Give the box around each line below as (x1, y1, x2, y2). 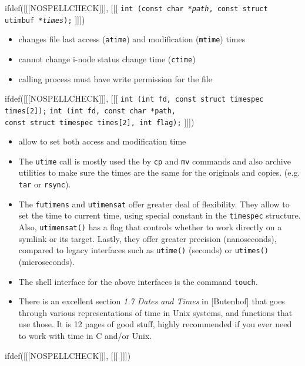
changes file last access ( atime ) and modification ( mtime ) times (18, 33, 246, 45)
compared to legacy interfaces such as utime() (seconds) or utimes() (18, 244, 269, 256)
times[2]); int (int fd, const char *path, (5, 106, 176, 115)
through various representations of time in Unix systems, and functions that (18, 306, 293, 318)
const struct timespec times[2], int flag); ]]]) (5, 115, 195, 127)
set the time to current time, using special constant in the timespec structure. (18, 209, 301, 221)
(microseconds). (18, 255, 75, 267)
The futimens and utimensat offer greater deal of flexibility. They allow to (18, 197, 290, 210)
